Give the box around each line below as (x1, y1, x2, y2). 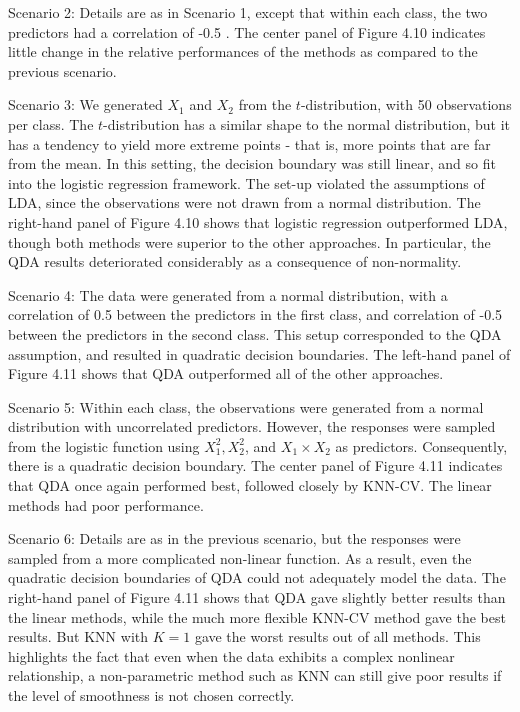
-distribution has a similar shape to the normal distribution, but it (103, 113, 511, 134)
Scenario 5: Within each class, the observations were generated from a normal (8, 396, 484, 417)
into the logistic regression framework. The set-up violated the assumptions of (8, 172, 485, 193)
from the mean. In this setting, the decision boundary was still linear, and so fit (8, 153, 496, 174)
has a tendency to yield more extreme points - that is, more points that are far (8, 133, 491, 154)
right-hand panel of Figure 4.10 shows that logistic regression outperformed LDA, (8, 211, 508, 232)
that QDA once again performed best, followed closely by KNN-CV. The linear (8, 475, 492, 496)
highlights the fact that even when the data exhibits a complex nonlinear (8, 645, 455, 666)
